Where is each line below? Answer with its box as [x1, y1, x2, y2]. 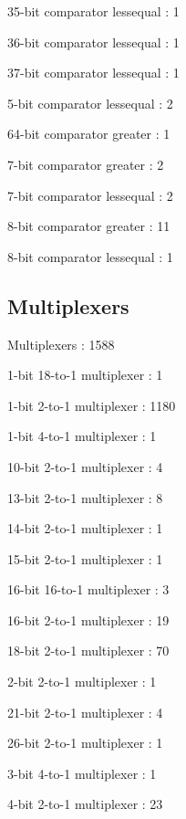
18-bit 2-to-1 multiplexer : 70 [7, 641, 170, 660]
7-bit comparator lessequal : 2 [7, 185, 173, 205]
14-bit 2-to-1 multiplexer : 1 [7, 519, 163, 538]
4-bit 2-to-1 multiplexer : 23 [7, 794, 163, 814]
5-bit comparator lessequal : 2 [7, 93, 173, 112]
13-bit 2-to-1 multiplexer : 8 [7, 488, 163, 507]
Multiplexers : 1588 [7, 334, 115, 353]
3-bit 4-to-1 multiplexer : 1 [7, 763, 157, 782]
